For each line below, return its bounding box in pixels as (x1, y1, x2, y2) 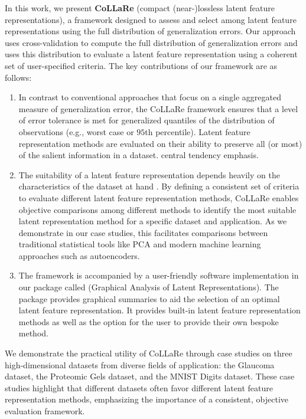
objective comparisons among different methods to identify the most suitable (18, 203, 297, 215)
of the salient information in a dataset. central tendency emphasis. (18, 149, 259, 161)
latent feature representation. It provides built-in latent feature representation (18, 304, 301, 316)
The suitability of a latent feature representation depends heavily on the (18, 168, 280, 181)
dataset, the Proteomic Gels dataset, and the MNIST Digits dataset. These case (5, 370, 295, 382)
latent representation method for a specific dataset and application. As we (18, 215, 287, 227)
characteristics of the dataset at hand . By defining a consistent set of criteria (18, 180, 300, 192)
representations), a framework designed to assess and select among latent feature (5, 13, 297, 25)
